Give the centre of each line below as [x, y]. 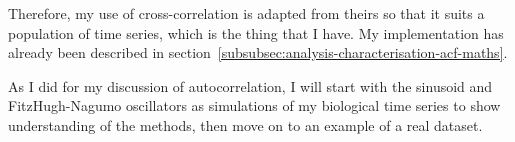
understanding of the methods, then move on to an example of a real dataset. [245, 124]
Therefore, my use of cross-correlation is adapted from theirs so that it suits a [246, 13]
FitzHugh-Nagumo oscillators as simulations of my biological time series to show [254, 105]
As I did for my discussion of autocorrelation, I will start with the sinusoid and [250, 85]
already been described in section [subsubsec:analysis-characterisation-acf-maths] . [258, 52]
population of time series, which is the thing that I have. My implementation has [256, 32]
